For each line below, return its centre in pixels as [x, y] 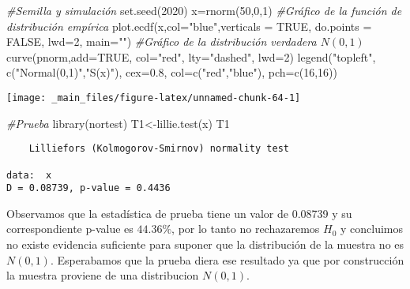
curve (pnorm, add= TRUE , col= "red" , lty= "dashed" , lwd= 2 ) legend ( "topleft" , [191, 56]
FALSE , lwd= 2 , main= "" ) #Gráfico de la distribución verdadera [162, 41]
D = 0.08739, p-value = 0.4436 [88, 188]
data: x [29, 175]
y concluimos [371, 229]
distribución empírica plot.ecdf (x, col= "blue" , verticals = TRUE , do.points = [189, 26]
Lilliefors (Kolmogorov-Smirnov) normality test [159, 149]
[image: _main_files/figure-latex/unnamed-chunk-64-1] [154, 98]
